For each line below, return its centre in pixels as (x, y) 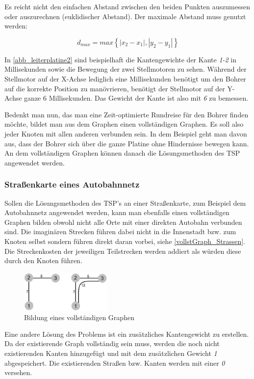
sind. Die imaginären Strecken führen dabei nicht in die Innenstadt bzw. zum (120, 231)
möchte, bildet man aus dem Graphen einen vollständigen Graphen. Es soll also (124, 124)
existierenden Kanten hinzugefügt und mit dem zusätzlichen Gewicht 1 (111, 353)
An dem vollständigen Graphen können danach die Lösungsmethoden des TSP (122, 153)
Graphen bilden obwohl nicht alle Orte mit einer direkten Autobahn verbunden (123, 222)
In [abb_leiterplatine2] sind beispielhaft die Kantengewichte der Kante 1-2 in (121, 59)
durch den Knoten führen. (43, 260)
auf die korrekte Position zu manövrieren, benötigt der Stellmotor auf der (115, 88)
